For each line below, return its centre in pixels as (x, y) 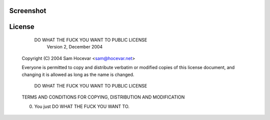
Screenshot (28, 11)
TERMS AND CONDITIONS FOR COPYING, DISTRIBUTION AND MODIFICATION (103, 97)
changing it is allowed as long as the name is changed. (78, 74)
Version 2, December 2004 (75, 47)
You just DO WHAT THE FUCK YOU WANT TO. (82, 106)
